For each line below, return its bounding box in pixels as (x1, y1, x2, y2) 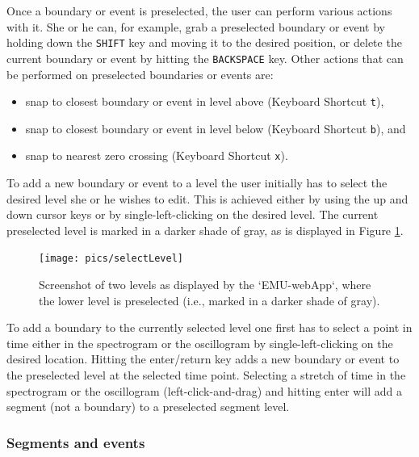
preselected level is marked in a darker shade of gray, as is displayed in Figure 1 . (6, 221, 404, 238)
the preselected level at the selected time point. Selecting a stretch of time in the (6, 367, 406, 384)
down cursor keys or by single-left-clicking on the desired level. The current (6, 206, 379, 223)
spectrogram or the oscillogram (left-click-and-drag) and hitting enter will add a (6, 382, 403, 399)
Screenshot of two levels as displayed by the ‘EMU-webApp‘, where (39, 276, 371, 293)
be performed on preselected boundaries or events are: (6, 65, 274, 82)
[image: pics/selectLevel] (39, 253, 183, 265)
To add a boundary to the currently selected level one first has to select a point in (6, 319, 413, 336)
